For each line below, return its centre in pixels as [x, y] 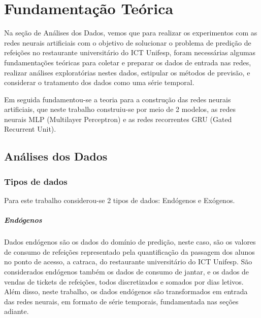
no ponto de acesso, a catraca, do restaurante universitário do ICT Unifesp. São [128, 262]
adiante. [17, 311]
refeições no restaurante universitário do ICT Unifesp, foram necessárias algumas [130, 52]
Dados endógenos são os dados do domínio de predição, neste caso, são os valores [130, 242]
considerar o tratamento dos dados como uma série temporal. [99, 82]
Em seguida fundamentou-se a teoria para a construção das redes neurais [118, 99]
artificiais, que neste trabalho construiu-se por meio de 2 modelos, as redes [120, 109]
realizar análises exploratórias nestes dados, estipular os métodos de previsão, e [127, 72]
